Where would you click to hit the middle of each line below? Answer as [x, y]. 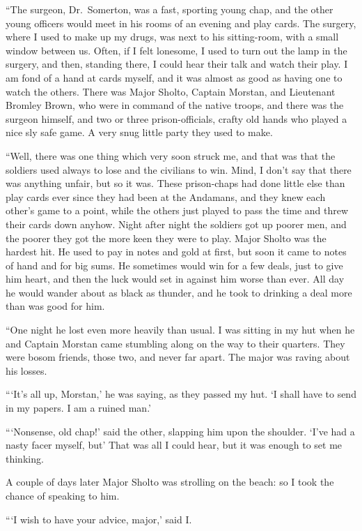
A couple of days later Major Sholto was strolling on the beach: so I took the [170, 482]
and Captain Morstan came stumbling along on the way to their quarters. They [175, 343]
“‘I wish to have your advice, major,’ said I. [99, 519]
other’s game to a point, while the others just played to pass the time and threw [177, 210]
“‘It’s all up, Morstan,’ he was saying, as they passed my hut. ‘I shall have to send [181, 394]
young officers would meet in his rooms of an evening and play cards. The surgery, [181, 23]
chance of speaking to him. [63, 495]
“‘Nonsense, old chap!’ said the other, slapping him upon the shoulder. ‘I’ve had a [180, 431]
